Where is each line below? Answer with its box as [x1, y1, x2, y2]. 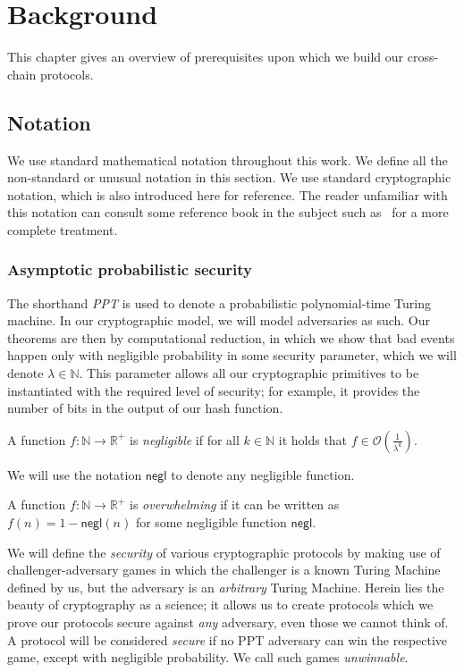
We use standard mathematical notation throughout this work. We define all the [7, 150, 448, 169]
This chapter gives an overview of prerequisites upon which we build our [7, 47, 404, 66]
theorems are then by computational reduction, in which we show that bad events [7, 328, 455, 347]
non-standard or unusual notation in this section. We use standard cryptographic [7, 168, 451, 187]
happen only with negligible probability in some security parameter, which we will [7, 346, 457, 365]
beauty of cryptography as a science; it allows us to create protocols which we [7, 595, 434, 614]
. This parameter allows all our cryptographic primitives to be [79, 364, 419, 382]
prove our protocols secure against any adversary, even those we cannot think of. [7, 613, 449, 632]
